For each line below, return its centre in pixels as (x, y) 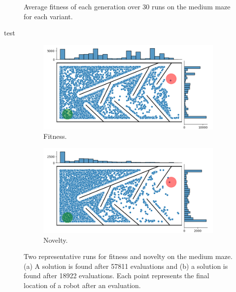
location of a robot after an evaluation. (82, 285)
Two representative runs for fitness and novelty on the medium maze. (128, 256)
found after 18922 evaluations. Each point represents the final (117, 276)
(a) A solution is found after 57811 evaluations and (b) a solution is (126, 266)
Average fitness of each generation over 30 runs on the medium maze (127, 6)
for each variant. (48, 16)
